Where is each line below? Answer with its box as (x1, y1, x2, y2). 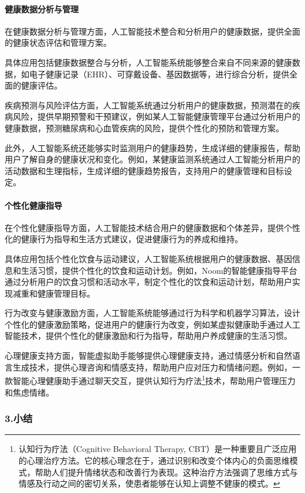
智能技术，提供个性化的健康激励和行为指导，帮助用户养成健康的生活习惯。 (5, 329, 292, 342)
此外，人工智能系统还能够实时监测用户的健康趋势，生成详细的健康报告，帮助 (5, 141, 300, 154)
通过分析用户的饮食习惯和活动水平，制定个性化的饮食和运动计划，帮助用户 (5, 276, 292, 288)
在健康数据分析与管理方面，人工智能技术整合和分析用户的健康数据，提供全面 (5, 25, 300, 37)
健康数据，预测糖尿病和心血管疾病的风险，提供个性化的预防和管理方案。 (5, 121, 284, 134)
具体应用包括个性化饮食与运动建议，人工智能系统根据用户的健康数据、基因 (5, 252, 292, 264)
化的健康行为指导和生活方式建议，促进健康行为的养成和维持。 (5, 233, 243, 245)
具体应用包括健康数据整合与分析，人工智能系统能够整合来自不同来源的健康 (5, 56, 292, 68)
